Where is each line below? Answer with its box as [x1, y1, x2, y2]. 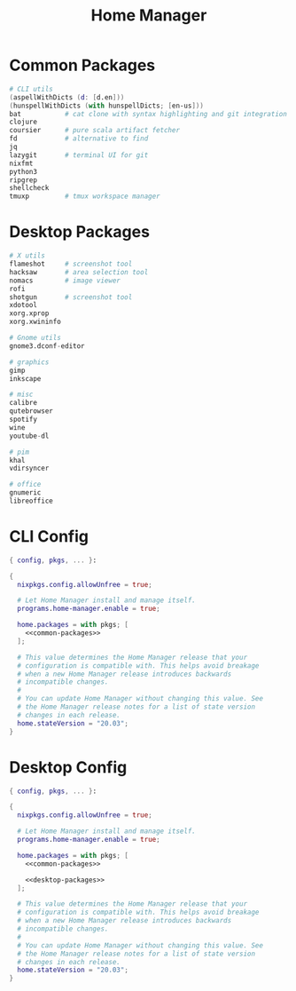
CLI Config [9, 527, 90, 547]
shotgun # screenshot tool [9, 292, 133, 302]
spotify [9, 415, 38, 424]
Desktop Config [9, 757, 128, 777]
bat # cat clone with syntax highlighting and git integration [9, 109, 288, 118]
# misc [9, 390, 34, 400]
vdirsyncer [9, 464, 50, 473]
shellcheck [9, 184, 50, 193]
